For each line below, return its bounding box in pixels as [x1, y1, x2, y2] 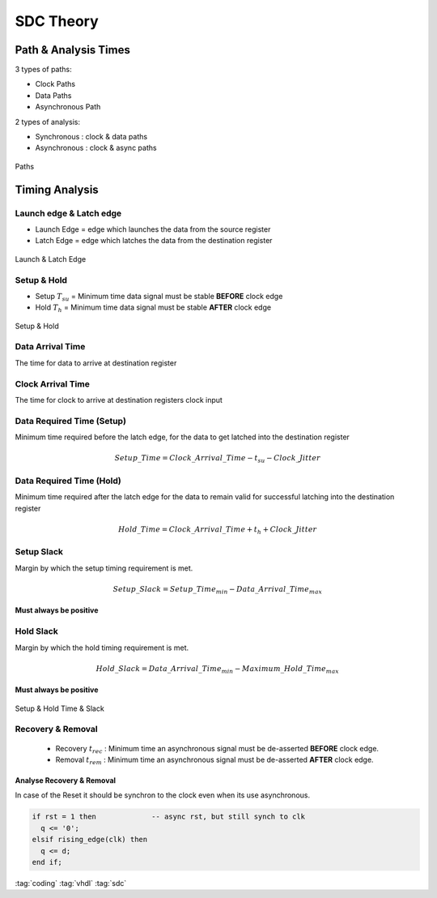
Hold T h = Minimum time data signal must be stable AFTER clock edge [35, 302, 271, 314]
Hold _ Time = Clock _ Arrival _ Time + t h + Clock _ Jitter [117, 524, 317, 536]
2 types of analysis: [15, 117, 81, 126]
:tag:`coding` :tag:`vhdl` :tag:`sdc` [15, 878, 127, 887]
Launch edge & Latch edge [15, 207, 122, 219]
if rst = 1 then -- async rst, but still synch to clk [32, 812, 306, 822]
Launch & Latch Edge [15, 254, 87, 263]
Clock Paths [35, 79, 76, 89]
